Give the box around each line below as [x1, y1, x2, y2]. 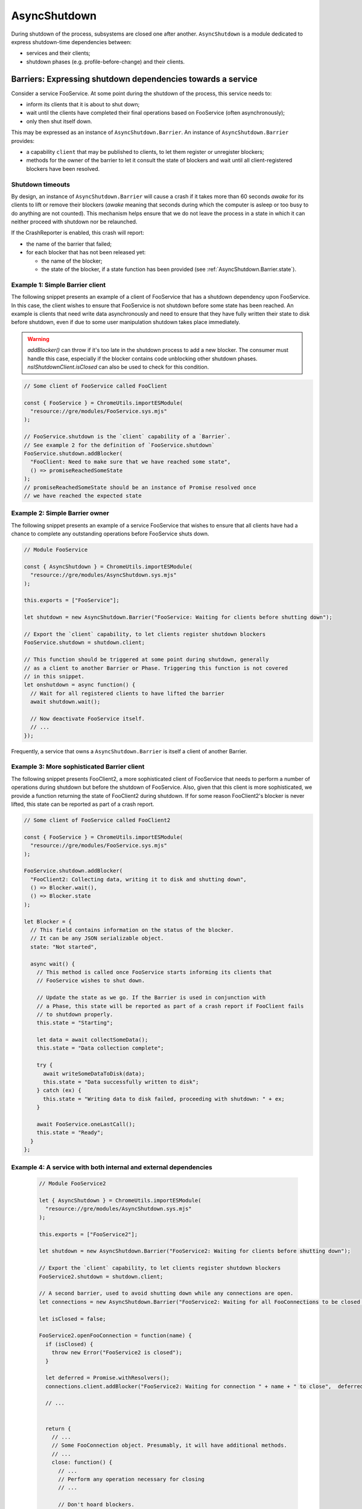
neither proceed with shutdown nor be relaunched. [11, 218, 138, 226]
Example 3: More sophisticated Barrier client [11, 762, 145, 771]
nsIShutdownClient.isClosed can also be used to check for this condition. [27, 363, 209, 371]
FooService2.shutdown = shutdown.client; [39, 1273, 164, 1280]
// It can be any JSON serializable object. [30, 935, 164, 942]
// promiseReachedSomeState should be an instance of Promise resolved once [24, 483, 256, 491]
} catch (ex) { [36, 1087, 81, 1094]
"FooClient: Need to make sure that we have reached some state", [30, 459, 231, 465]
